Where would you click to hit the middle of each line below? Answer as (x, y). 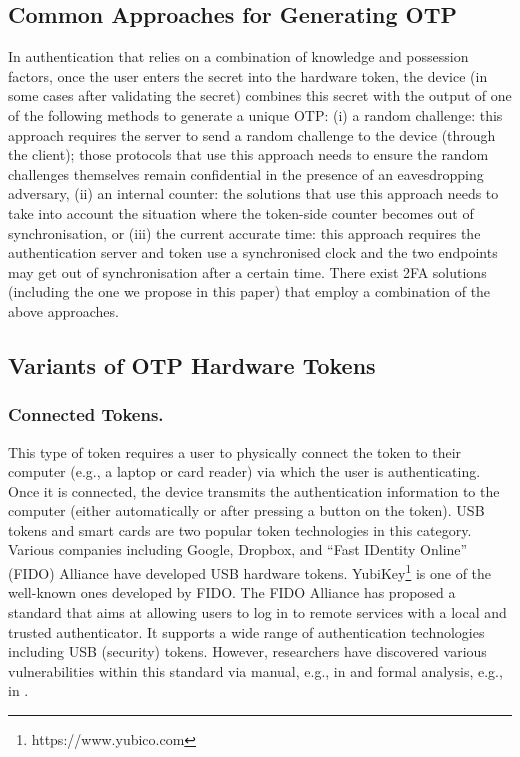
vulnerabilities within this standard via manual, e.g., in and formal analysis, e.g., (255, 670)
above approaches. (63, 310)
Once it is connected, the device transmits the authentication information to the (254, 490)
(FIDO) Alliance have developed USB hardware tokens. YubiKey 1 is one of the (250, 571)
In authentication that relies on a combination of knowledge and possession (238, 56)
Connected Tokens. (86, 414)
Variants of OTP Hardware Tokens (192, 364)
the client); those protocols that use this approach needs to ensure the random (248, 154)
